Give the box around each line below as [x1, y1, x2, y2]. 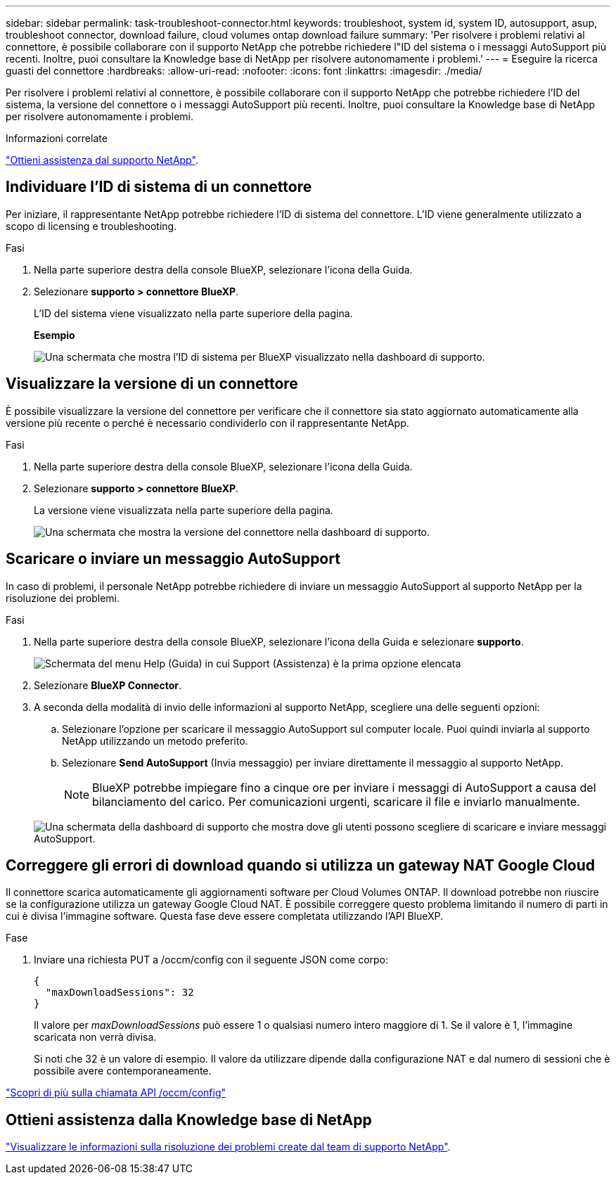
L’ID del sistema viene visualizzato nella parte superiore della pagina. [34, 307, 353, 319]
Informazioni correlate [6, 132, 108, 144]
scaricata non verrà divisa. [34, 1031, 157, 1044]
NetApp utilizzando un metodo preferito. [62, 734, 248, 747]
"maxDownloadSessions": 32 [45, 987, 194, 999]
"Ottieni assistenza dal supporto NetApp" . [6, 154, 198, 166]
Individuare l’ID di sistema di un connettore [6, 178, 312, 196]
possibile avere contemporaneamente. [34, 1065, 212, 1077]
